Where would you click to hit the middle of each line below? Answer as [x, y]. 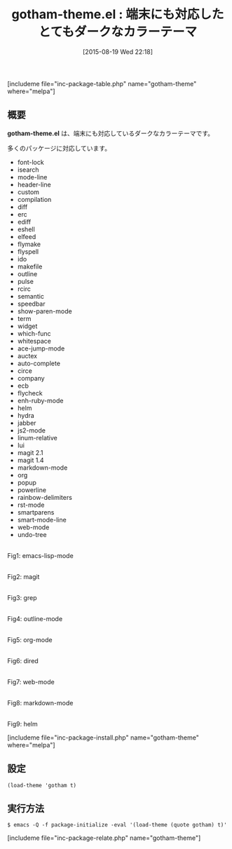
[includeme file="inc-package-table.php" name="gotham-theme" [102, 83]
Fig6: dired [23, 660]
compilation [34, 199]
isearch [28, 170]
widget [27, 326]
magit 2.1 [30, 452]
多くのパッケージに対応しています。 [59, 148]
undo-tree [32, 534]
